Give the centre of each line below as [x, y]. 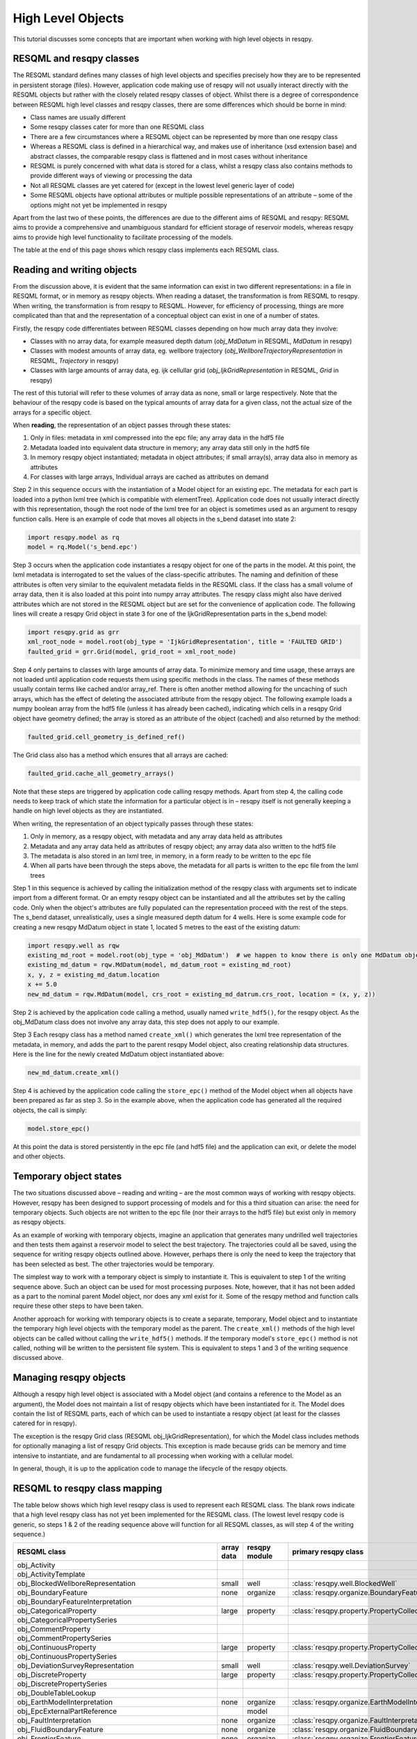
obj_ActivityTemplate [51, 1574]
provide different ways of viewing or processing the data [111, 176]
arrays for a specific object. [52, 412]
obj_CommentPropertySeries [64, 1638]
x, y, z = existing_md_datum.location [93, 975]
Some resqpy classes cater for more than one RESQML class [117, 127]
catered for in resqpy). [45, 1423]
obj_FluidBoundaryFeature [60, 1730]
